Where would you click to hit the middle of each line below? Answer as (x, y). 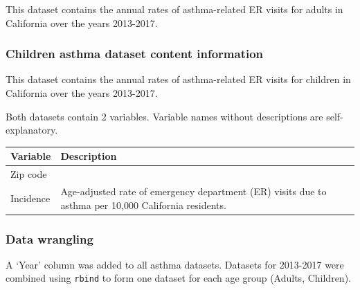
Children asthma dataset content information (135, 54)
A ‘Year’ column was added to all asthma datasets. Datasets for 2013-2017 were (175, 264)
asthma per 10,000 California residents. (143, 205)
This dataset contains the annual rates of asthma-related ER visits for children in (178, 79)
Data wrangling (49, 238)
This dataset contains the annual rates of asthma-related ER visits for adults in (174, 9)
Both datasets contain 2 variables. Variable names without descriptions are (164, 116)
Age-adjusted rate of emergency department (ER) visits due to (193, 191)
